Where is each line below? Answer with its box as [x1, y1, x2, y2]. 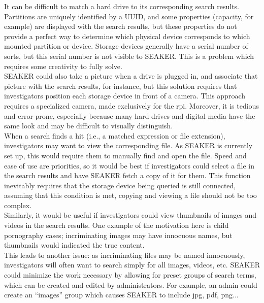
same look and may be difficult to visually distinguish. [4, 120, 173, 131]
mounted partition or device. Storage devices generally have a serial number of [4, 41, 248, 51]
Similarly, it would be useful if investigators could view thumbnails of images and [4, 210, 257, 220]
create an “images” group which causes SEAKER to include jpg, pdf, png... [4, 289, 239, 300]
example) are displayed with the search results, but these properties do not [4, 21, 237, 31]
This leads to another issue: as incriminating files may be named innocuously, [4, 249, 245, 260]
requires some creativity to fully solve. [4, 60, 122, 71]
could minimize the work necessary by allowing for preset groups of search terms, [4, 270, 256, 280]
